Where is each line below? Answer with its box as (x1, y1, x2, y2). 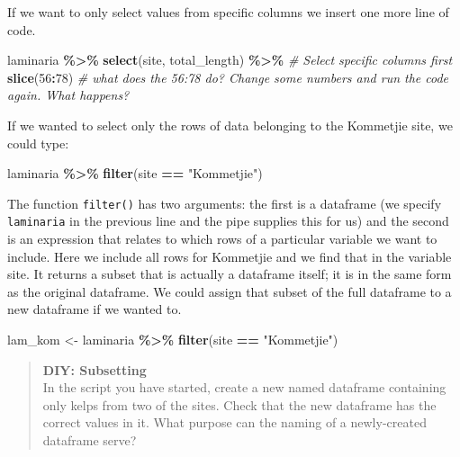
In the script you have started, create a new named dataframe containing (42, 378, 446, 397)
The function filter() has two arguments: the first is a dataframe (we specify (7, 193, 442, 212)
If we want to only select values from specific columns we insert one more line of (7, 3, 449, 21)
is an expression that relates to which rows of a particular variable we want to (7, 229, 437, 248)
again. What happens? (7, 85, 130, 104)
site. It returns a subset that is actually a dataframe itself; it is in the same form (7, 264, 452, 283)
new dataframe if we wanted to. (7, 300, 182, 318)
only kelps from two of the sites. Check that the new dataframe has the (42, 395, 437, 414)
